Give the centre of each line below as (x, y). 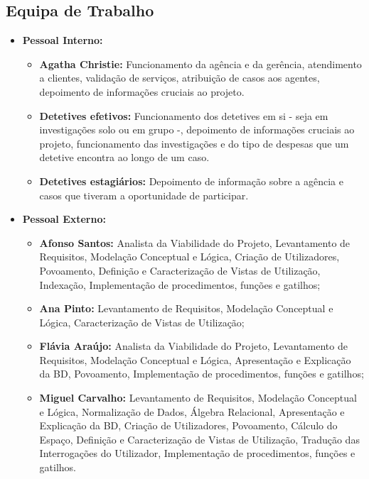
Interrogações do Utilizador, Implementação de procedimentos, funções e (197, 453)
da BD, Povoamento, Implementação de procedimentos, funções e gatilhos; (202, 374)
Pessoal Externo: (64, 219)
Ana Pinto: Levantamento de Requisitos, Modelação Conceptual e (186, 308)
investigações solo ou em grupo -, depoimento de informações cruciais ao (197, 130)
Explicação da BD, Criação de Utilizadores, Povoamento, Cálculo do (188, 425)
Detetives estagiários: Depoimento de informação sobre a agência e (191, 181)
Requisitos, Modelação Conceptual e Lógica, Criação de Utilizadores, (189, 257)
